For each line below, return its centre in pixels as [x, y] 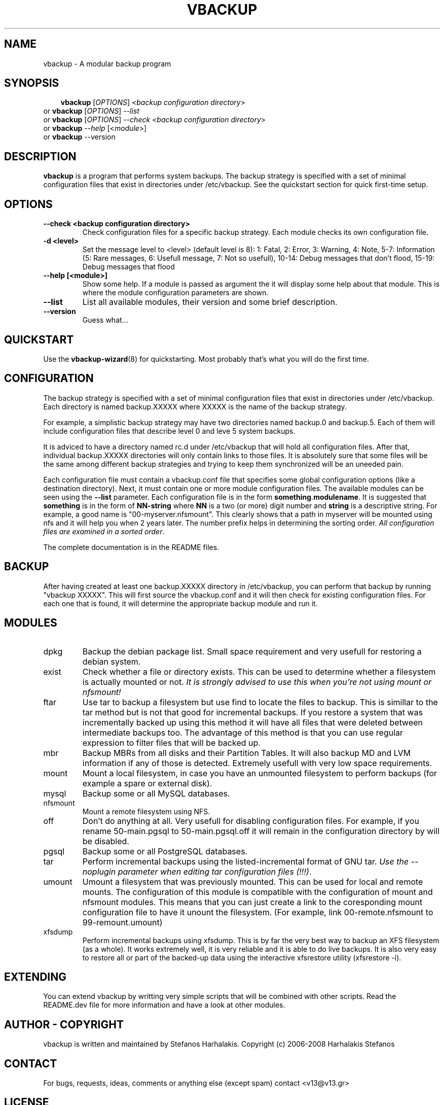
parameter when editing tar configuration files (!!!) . [215, 871]
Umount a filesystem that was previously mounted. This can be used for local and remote [253, 882]
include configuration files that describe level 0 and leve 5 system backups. [169, 431]
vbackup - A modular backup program [107, 63]
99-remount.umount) [122, 922]
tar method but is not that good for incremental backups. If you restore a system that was [253, 712]
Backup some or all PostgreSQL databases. [165, 851]
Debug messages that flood [128, 267]
